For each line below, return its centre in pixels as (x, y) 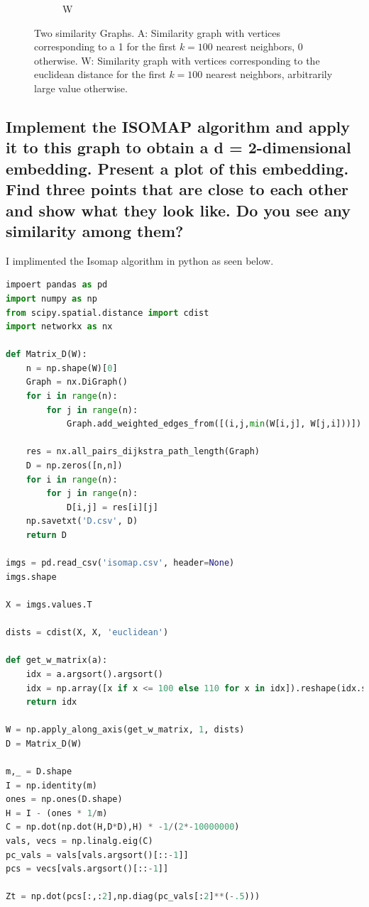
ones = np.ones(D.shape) (64, 799)
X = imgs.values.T (49, 604)
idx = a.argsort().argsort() (94, 674)
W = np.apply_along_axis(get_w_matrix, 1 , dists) (125, 730)
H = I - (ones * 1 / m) (57, 813)
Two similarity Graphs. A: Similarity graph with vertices (158, 32)
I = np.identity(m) (51, 785)
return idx (51, 702)
